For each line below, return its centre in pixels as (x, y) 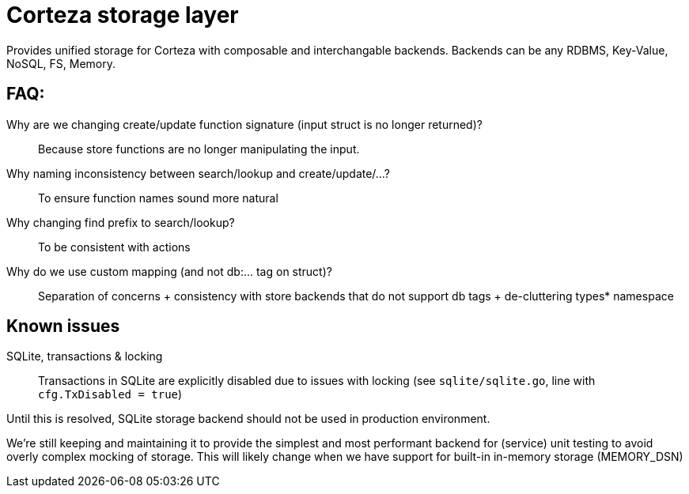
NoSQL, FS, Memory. (61, 63)
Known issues (63, 326)
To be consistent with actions (114, 247)
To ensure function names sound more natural (158, 198)
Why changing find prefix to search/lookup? (121, 222)
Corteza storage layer (123, 15)
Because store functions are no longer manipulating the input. (199, 149)
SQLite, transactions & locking (85, 356)
